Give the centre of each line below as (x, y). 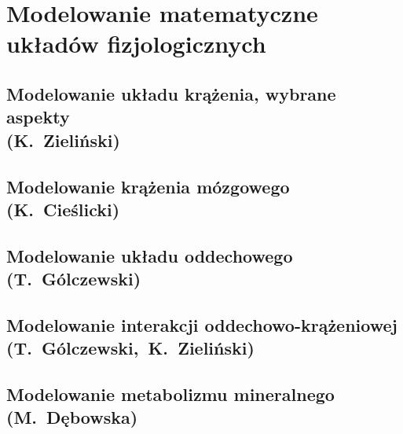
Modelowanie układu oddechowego (150, 255)
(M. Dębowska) (72, 417)
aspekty (38, 117)
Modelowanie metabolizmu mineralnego (170, 394)
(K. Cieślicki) (63, 209)
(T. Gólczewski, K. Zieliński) (130, 348)
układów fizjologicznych (136, 44)
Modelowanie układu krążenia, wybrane (171, 93)
